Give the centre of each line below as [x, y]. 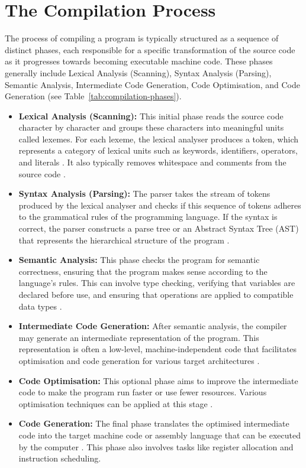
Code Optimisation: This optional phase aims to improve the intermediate [158, 380]
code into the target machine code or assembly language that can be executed [160, 435]
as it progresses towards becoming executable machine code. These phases [139, 61]
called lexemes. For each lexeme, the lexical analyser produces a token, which [159, 139]
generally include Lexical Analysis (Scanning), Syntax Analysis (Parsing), [138, 72]
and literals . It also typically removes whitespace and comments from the [152, 162]
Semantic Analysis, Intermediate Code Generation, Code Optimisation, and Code [152, 84]
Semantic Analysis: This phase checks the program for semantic [139, 260]
